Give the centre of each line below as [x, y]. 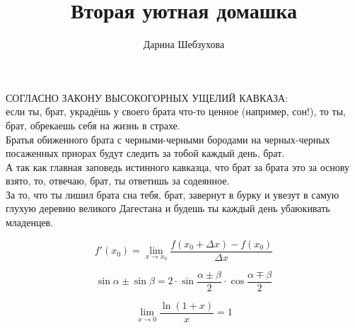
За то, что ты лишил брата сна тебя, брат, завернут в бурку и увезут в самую [173, 194]
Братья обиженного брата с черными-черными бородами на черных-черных [168, 139]
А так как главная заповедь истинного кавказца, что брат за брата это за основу [177, 166]
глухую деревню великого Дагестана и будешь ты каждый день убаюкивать [168, 208]
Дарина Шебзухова [184, 44]
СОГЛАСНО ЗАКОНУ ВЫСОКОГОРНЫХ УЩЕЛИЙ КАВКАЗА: [147, 97]
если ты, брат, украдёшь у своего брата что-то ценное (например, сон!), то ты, [176, 111]
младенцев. [30, 222]
